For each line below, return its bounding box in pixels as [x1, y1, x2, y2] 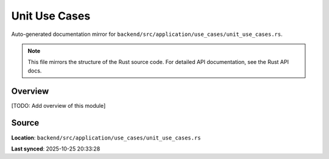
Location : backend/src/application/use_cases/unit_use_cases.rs [11, 134, 201, 141]
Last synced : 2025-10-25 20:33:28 [11, 145, 101, 152]
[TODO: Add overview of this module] [11, 102, 106, 109]
